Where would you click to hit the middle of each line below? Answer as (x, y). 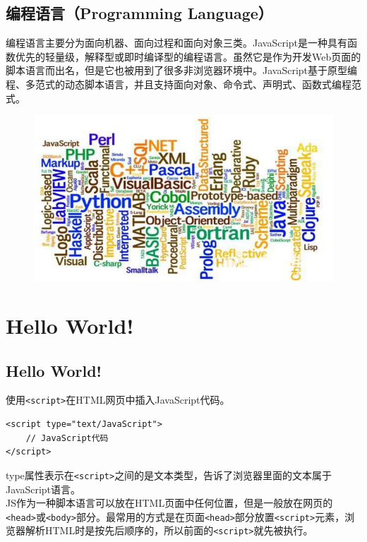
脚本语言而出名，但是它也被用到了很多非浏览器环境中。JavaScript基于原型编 (182, 70)
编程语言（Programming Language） (139, 13)
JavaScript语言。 (43, 489)
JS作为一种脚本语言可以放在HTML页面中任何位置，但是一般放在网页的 (169, 503)
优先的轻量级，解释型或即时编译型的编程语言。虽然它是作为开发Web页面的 (188, 56)
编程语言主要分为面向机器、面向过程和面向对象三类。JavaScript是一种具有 (177, 43)
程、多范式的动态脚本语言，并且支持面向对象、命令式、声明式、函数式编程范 (183, 84)
